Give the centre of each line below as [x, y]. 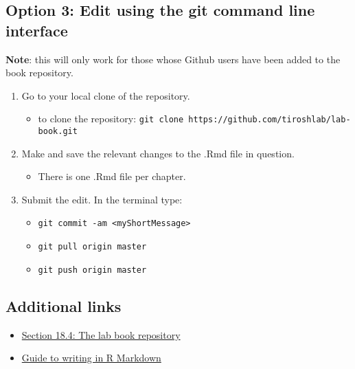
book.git [58, 132]
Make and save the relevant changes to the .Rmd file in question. [158, 153]
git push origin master [92, 270]
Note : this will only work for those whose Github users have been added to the [173, 59]
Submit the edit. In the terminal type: [102, 199]
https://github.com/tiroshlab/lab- [270, 120]
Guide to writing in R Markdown [91, 358]
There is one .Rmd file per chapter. [112, 176]
